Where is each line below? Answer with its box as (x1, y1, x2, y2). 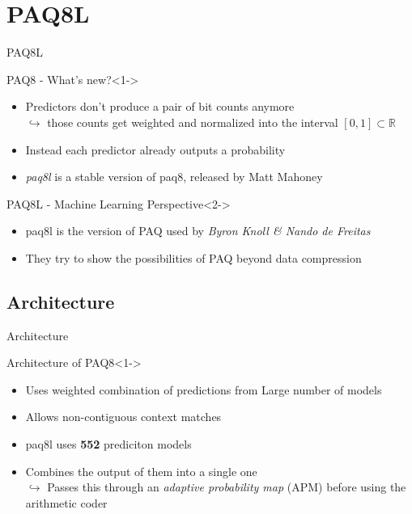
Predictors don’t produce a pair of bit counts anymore (25, 98, 295, 115)
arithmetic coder (25, 494, 108, 511)
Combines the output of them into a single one (25, 462, 257, 479)
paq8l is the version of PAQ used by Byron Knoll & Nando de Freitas (25, 222, 371, 239)
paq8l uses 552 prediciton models (25, 436, 192, 453)
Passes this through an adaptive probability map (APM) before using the (47, 478, 406, 495)
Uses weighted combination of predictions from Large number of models (25, 381, 382, 398)
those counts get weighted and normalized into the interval (47, 113, 338, 130)
